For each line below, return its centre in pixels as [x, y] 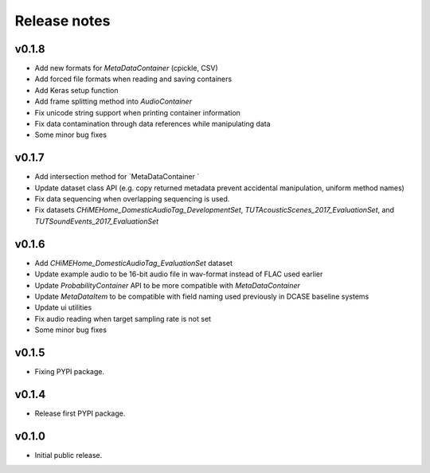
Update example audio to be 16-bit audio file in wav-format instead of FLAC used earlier [179, 274]
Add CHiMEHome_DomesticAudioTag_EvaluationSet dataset [133, 263]
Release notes [63, 21]
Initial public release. [68, 455]
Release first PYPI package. [80, 413]
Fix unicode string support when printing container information [137, 112]
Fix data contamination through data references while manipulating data [152, 124]
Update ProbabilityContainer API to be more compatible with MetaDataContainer [167, 285]
